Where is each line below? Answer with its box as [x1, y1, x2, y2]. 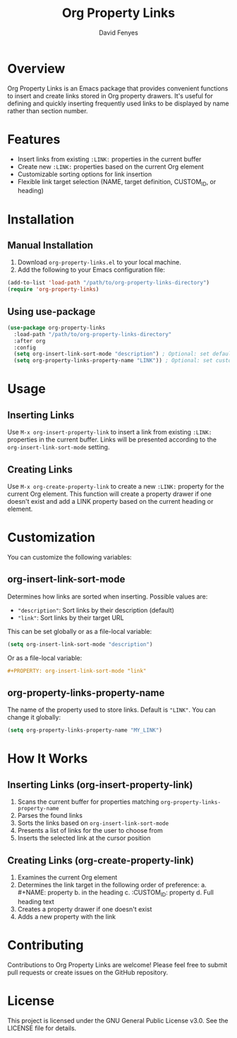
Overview [7, 60, 66, 76]
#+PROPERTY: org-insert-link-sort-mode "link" [7, 667, 147, 674]
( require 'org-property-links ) [7, 286, 99, 293]
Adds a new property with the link [17, 912, 116, 921]
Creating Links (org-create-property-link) [7, 854, 194, 866]
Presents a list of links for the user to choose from [17, 826, 164, 835]
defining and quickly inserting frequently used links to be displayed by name [7, 99, 229, 108]
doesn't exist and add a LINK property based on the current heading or [7, 497, 214, 506]
